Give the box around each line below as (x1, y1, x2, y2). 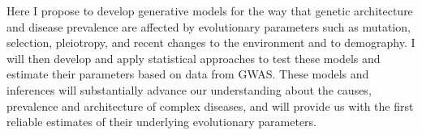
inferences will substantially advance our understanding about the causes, (6, 81, 372, 98)
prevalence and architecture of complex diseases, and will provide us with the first (6, 97, 414, 114)
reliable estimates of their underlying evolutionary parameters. (6, 113, 316, 130)
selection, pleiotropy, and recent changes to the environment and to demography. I (6, 34, 416, 51)
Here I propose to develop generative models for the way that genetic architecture (6, 2, 413, 19)
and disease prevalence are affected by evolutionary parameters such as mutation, (6, 18, 411, 35)
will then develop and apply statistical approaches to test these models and (6, 49, 381, 66)
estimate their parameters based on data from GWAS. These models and (6, 65, 369, 82)
